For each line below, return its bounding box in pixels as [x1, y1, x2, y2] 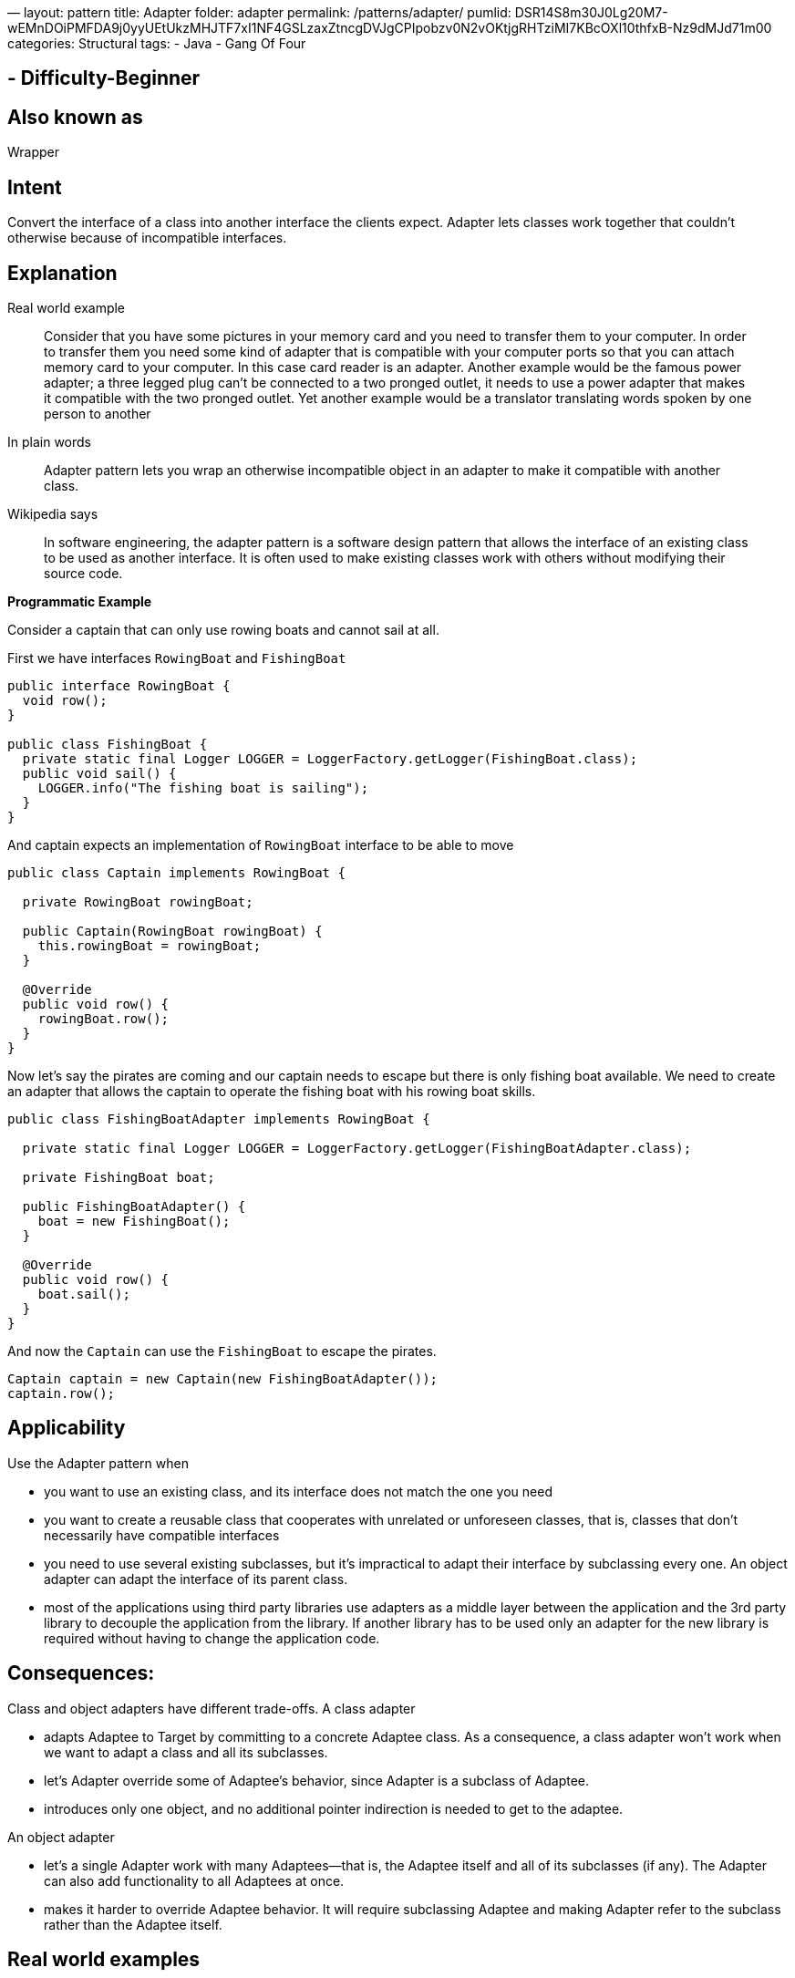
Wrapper [7, 144, 60, 161]
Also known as [7, 105, 143, 129]
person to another [44, 405, 151, 421]
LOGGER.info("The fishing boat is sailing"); [37, 780, 369, 795]
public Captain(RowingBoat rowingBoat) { [22, 923, 323, 938]
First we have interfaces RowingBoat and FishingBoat [7, 649, 346, 666]
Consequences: [7, 1662, 155, 1685]
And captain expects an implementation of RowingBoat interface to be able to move [7, 836, 514, 853]
